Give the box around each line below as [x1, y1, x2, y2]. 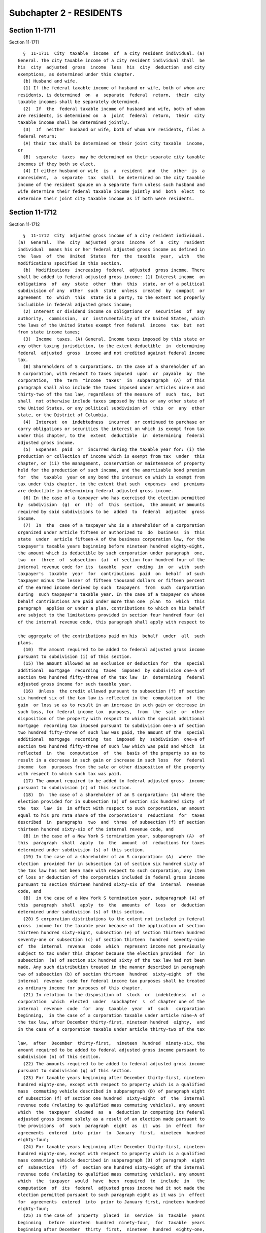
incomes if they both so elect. [18, 161, 96, 167]
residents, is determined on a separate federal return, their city [18, 92, 205, 98]
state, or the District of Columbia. [18, 412, 109, 418]
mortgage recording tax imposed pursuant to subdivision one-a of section [18, 723, 205, 728]
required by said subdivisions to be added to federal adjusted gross [18, 508, 205, 514]
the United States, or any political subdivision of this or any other [18, 405, 205, 411]
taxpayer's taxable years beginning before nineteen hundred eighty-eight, [18, 543, 205, 549]
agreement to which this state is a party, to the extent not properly [18, 295, 205, 300]
